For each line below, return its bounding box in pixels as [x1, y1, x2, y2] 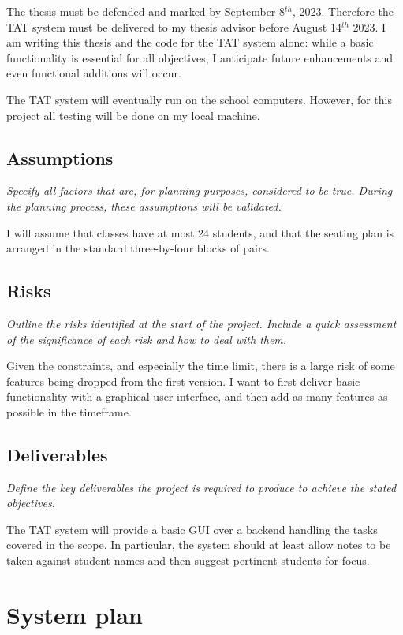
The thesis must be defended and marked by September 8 [6, 3, 285, 19]
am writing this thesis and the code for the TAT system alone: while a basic [6, 34, 374, 50]
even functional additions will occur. [6, 65, 181, 81]
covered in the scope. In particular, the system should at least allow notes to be [6, 536, 391, 553]
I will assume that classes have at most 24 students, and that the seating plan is [6, 224, 394, 241]
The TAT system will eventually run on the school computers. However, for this [6, 91, 392, 107]
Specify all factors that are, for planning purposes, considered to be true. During [6, 182, 393, 199]
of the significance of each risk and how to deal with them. [6, 331, 287, 347]
